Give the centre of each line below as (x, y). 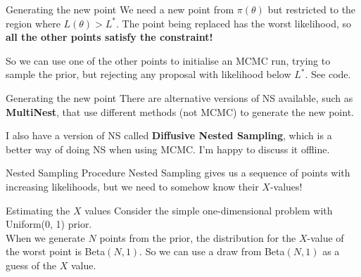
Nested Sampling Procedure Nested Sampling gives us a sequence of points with (178, 173)
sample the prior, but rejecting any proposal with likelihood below (148, 74)
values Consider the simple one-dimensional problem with (209, 210)
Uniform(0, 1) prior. (49, 224)
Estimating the (38, 210)
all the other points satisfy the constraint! (109, 37)
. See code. (328, 74)
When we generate (45, 237)
